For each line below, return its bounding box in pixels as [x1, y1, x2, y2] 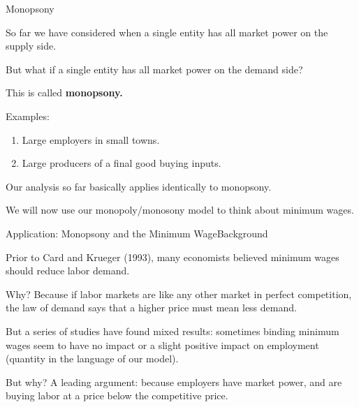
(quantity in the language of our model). [6, 351, 179, 366]
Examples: [6, 108, 50, 123]
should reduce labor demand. [6, 263, 130, 278]
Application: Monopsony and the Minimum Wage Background [6, 225, 268, 240]
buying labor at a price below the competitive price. [6, 388, 228, 403]
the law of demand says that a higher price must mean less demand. [6, 300, 297, 315]
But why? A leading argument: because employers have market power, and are [6, 374, 342, 389]
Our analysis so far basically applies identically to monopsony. [6, 179, 272, 193]
